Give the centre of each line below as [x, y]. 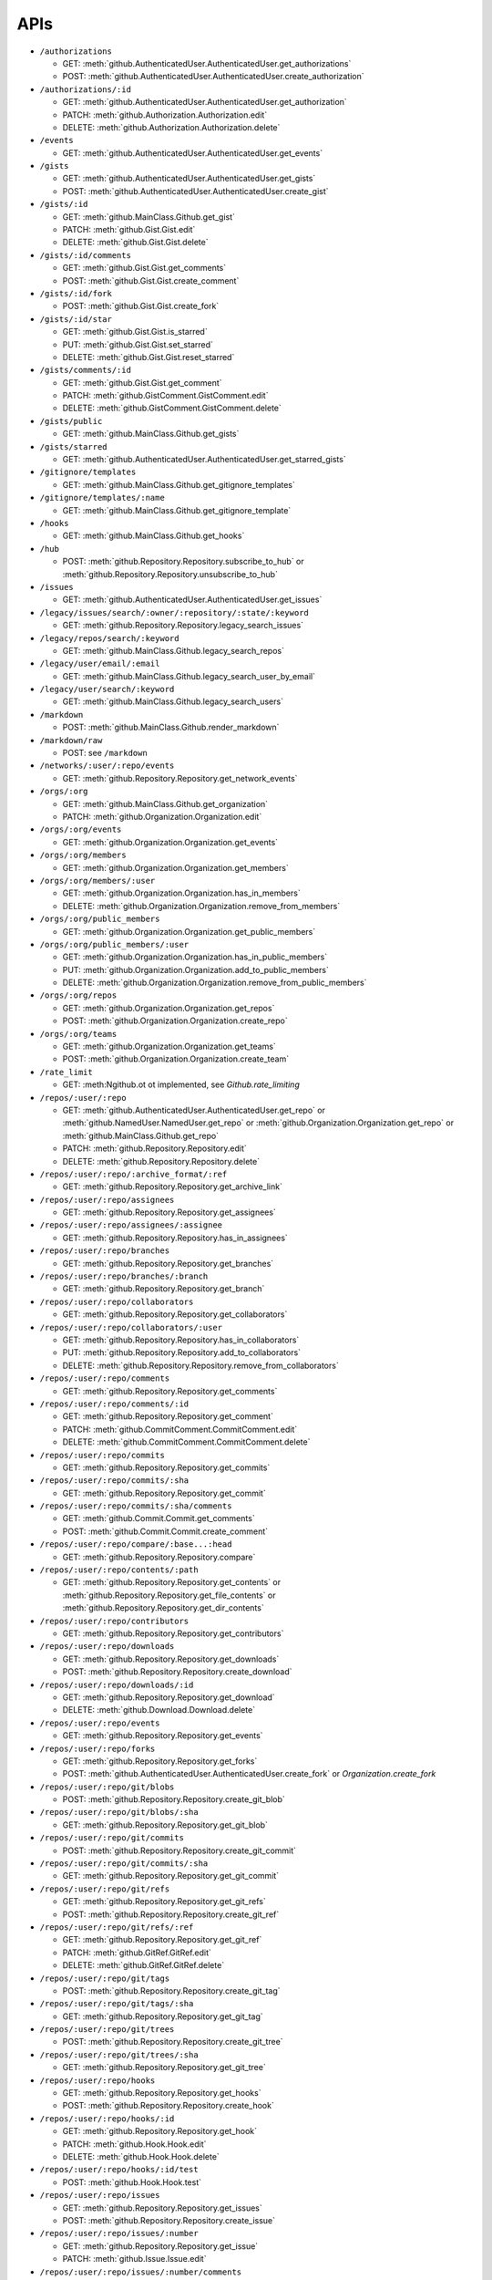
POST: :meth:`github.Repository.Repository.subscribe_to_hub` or [183, 562]
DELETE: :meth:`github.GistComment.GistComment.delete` [172, 408]
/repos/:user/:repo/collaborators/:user [131, 1327]
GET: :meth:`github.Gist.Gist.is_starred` [135, 332]
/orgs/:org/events [81, 829]
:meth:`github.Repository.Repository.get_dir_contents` [163, 1608]
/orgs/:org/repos [78, 995]
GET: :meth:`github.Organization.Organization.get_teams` [169, 1047]
